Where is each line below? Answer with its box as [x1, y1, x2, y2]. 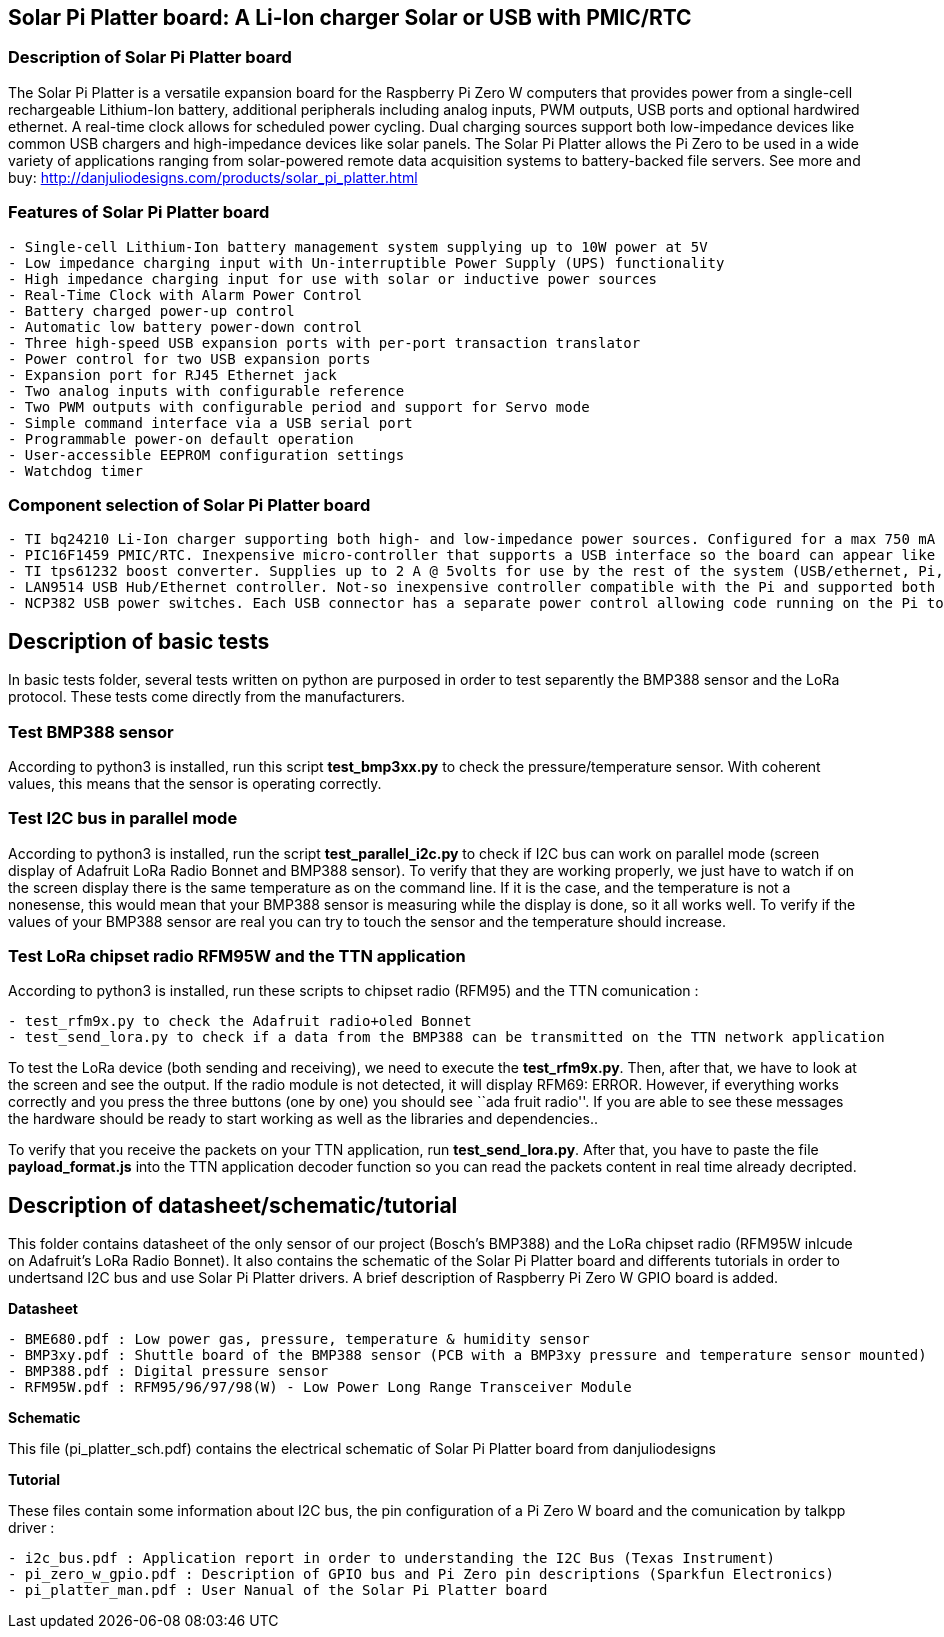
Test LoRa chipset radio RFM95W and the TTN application [8, 946, 466, 967]
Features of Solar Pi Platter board [8, 202, 270, 223]
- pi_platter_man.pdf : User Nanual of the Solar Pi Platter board [8, 1582, 548, 1599]
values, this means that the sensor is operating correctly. [8, 774, 382, 792]
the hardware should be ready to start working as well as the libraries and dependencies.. [8, 1110, 598, 1128]
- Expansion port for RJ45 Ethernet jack [8, 366, 337, 383]
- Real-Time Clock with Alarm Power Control [8, 286, 363, 303]
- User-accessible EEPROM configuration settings [8, 446, 405, 463]
